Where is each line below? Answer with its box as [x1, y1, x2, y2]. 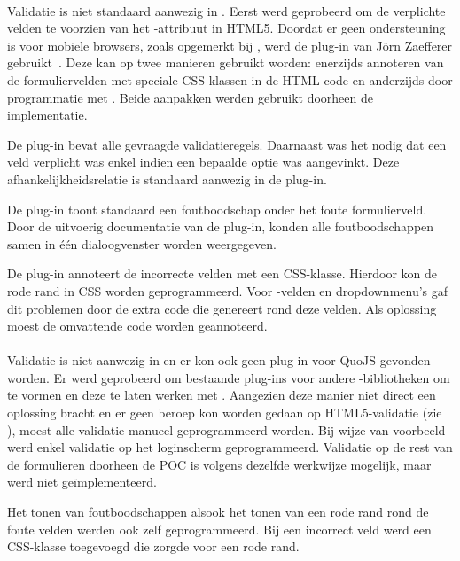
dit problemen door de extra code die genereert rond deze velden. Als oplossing [7, 299, 437, 317]
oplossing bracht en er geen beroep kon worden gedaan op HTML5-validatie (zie [7, 403, 442, 422]
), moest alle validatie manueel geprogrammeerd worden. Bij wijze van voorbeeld [7, 420, 446, 439]
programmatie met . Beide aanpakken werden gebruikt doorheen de [7, 88, 373, 106]
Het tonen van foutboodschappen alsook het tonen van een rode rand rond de [7, 503, 429, 521]
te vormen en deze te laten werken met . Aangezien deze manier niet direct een [7, 386, 436, 404]
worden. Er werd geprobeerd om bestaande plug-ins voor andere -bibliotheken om [7, 368, 450, 386]
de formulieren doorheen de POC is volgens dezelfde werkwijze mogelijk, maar [7, 455, 432, 473]
